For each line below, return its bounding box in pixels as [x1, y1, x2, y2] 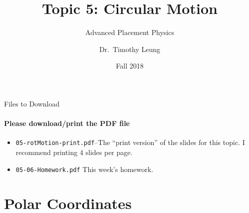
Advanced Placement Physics [85, 27, 174, 37]
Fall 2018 [116, 60, 144, 71]
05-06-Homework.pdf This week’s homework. [15, 163, 154, 174]
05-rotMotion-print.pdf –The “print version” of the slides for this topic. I [15, 137, 245, 147]
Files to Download [4, 98, 60, 108]
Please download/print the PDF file [4, 118, 130, 128]
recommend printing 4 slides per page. [15, 146, 133, 157]
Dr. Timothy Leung [99, 43, 161, 54]
